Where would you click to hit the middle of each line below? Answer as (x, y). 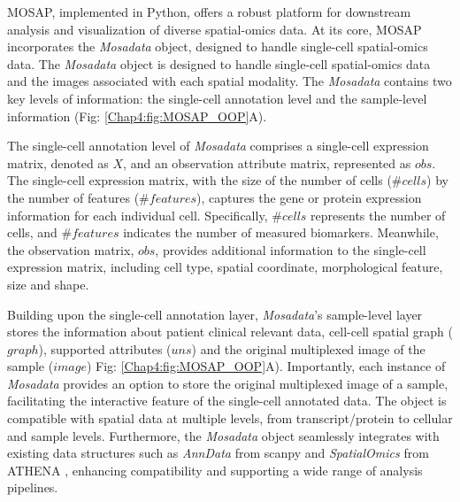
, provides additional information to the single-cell (291, 249)
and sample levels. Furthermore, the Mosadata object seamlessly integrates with (223, 435)
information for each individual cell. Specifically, (138, 215)
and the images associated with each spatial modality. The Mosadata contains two (230, 81)
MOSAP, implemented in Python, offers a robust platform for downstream (209, 12)
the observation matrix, (71, 249)
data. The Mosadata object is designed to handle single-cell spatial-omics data (219, 63)
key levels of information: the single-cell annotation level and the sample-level (217, 98)
